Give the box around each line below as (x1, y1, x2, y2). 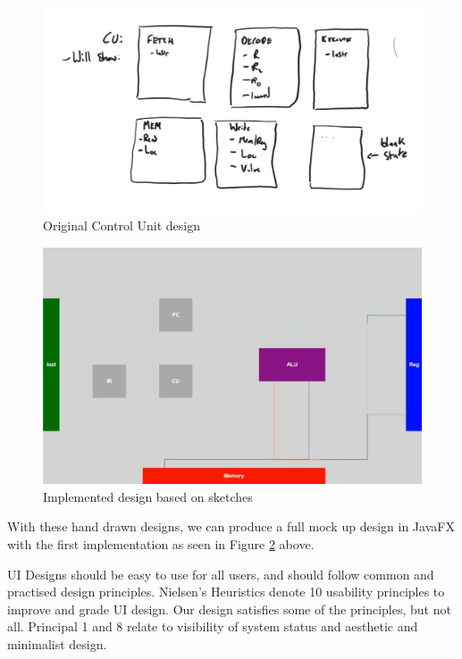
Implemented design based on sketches (43, 487, 253, 505)
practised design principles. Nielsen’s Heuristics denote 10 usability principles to (7, 582, 445, 601)
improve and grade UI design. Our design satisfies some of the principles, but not (7, 599, 451, 618)
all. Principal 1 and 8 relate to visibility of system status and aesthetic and (7, 617, 418, 636)
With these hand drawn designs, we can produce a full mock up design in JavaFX (7, 517, 455, 536)
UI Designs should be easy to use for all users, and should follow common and (7, 564, 434, 583)
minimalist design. (7, 634, 107, 653)
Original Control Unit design (43, 216, 200, 235)
